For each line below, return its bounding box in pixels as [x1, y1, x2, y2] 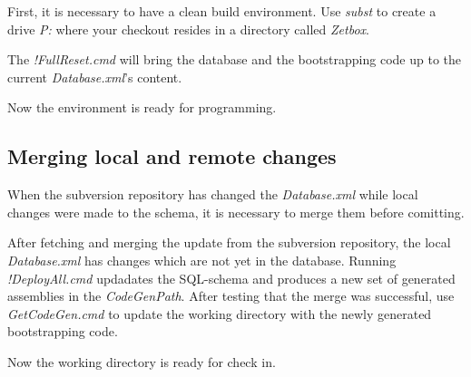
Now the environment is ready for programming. [7, 98, 277, 117]
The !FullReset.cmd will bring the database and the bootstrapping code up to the [7, 50, 461, 69]
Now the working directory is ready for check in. [7, 352, 276, 371]
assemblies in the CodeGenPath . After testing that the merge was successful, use [7, 286, 455, 305]
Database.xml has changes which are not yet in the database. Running [7, 250, 397, 269]
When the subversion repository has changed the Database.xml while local [7, 185, 418, 204]
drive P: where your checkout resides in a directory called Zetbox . [7, 19, 369, 38]
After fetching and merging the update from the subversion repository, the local [7, 233, 451, 252]
